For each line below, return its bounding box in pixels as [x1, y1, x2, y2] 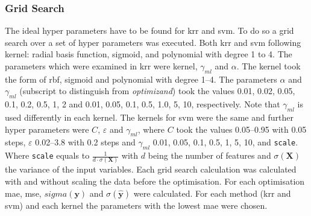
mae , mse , [5, 186, 42, 199]
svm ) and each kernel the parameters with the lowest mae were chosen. [5, 199, 268, 211]
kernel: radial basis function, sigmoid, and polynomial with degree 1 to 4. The [5, 48, 292, 60]
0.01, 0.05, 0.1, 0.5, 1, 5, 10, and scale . [152, 136, 298, 148]
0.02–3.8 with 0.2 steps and [35, 136, 136, 148]
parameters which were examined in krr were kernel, [5, 60, 198, 72]
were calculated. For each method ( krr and [133, 186, 291, 199]
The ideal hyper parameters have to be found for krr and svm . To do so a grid [5, 24, 294, 37]
